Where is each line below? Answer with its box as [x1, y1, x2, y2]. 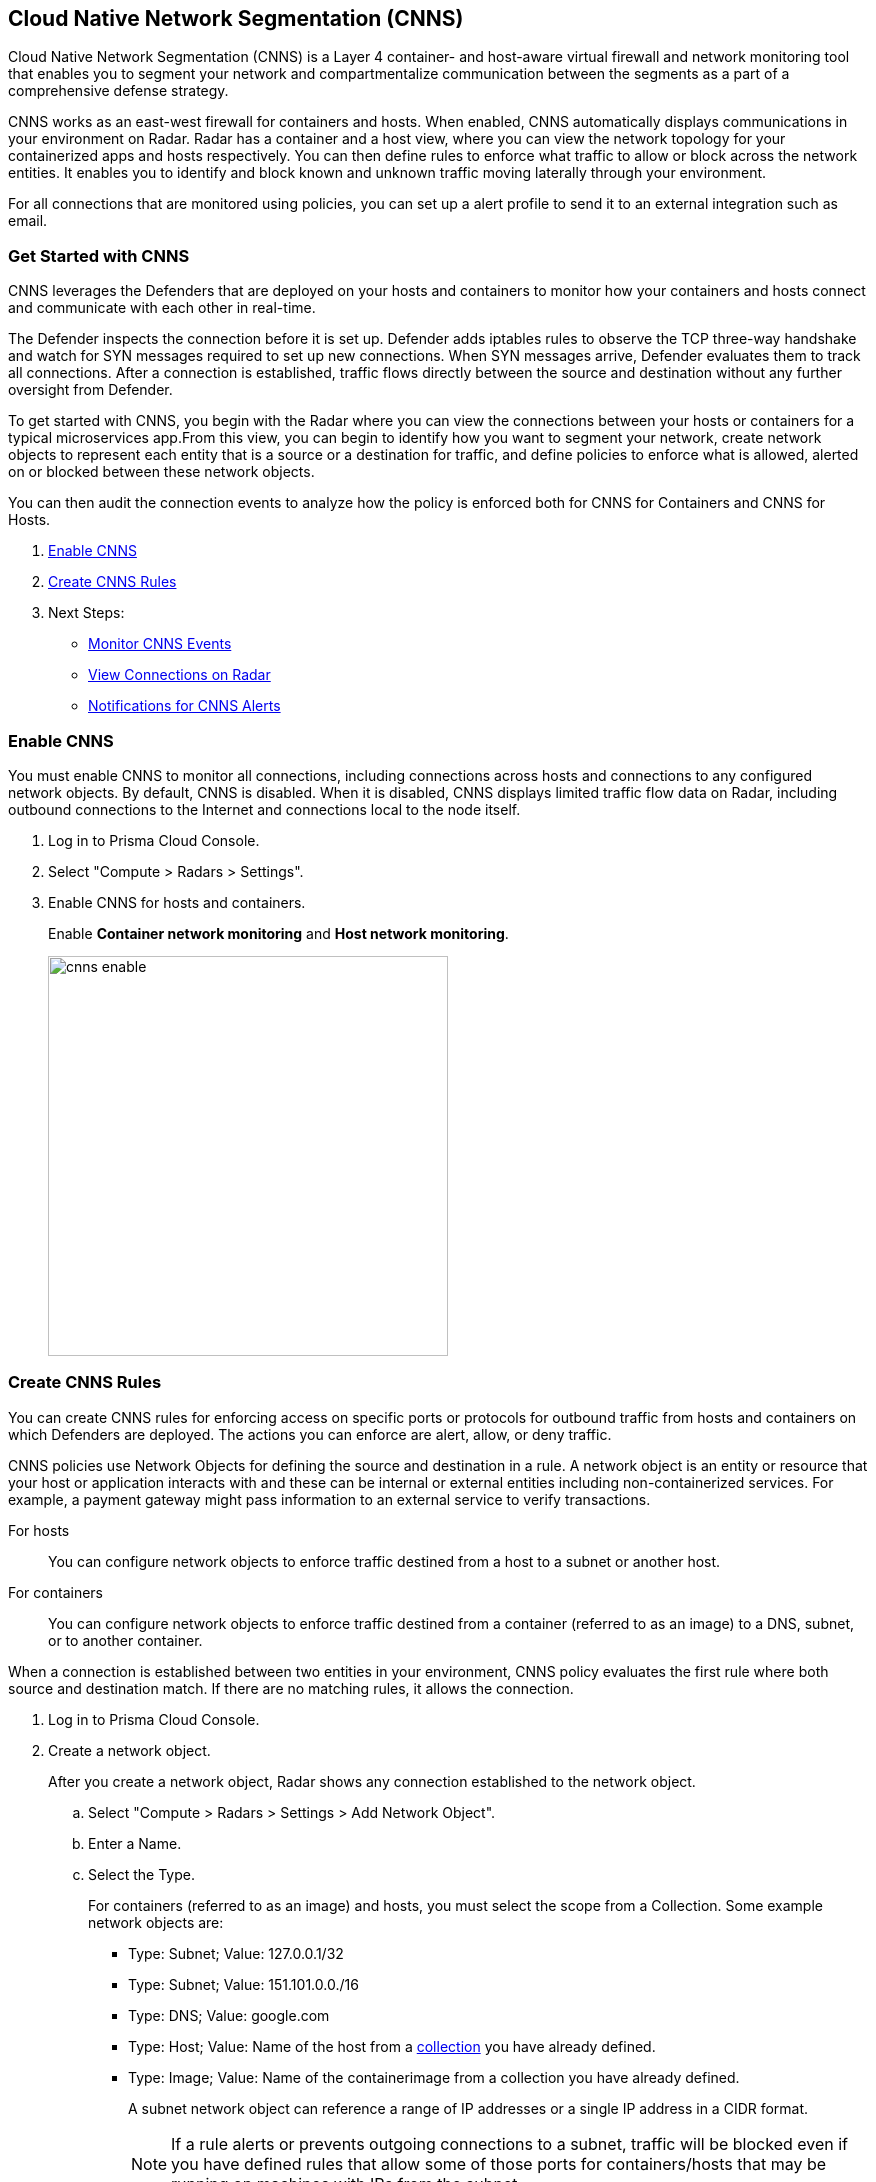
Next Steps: [48, 604, 125, 622]
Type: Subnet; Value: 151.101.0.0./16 [128, 1975, 359, 1993]
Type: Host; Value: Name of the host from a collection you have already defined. [128, 2037, 656, 2055]
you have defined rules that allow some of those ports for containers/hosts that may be [171, 2153, 827, 2174]
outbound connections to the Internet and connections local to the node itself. [8, 800, 521, 818]
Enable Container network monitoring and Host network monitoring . [48, 924, 509, 942]
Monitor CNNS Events [88, 635, 232, 653]
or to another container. [48, 1631, 203, 1649]
